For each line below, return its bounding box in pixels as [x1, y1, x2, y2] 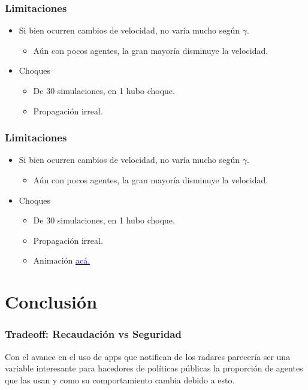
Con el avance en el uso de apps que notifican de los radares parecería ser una [5, 350, 291, 362]
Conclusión [5, 289, 98, 314]
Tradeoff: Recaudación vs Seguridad [5, 326, 182, 341]
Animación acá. [33, 254, 90, 267]
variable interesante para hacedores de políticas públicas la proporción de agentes [5, 362, 303, 374]
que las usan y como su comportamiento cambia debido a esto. [5, 373, 235, 386]
